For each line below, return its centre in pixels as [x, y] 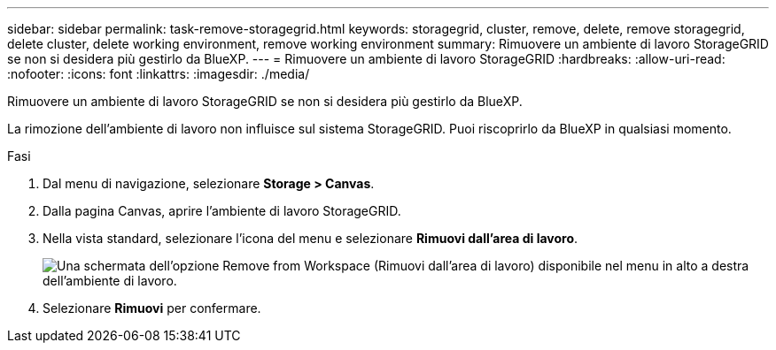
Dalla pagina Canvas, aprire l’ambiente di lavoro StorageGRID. [222, 211]
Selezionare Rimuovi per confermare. [152, 308]
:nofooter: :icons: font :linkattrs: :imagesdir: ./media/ [159, 74]
